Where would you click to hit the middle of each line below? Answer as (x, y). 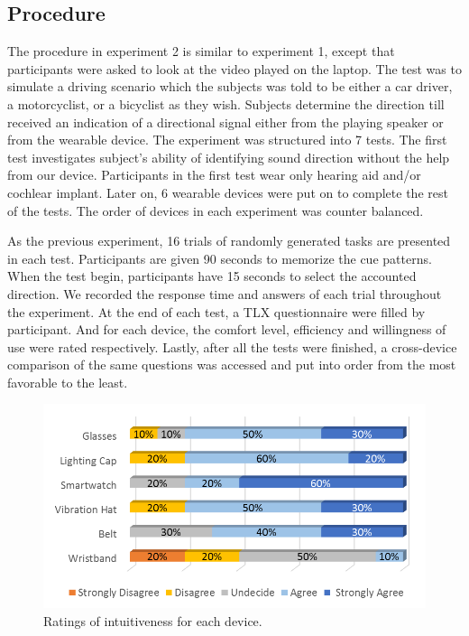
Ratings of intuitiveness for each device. (153, 621)
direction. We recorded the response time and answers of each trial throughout (225, 293)
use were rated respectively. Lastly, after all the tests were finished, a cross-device (232, 346)
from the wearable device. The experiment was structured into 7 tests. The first (227, 140)
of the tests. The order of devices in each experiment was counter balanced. (216, 210)
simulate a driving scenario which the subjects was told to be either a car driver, (230, 86)
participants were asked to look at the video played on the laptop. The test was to (234, 68)
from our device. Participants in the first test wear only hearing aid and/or (214, 175)
